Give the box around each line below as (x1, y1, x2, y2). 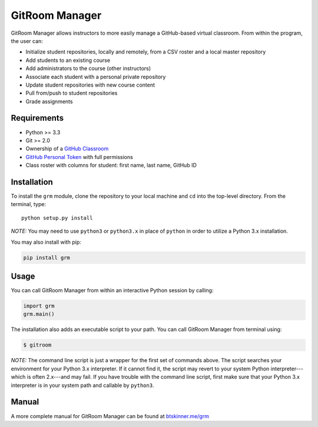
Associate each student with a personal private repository (25, 73, 166, 80)
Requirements (11, 113, 64, 123)
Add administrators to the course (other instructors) (25, 65, 151, 72)
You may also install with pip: (11, 239, 82, 246)
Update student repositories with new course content (25, 81, 155, 88)
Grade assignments (25, 98, 73, 105)
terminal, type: (11, 201, 47, 208)
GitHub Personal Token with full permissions (25, 153, 134, 160)
